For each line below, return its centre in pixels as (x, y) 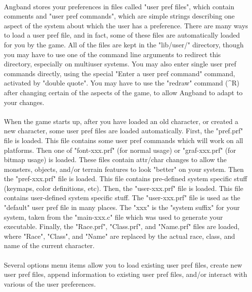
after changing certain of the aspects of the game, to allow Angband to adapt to (123, 92)
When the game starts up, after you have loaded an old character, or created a (121, 121)
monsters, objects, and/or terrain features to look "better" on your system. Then (124, 169)
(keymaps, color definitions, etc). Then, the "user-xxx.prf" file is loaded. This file (124, 188)
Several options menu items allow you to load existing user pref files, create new (123, 264)
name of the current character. (49, 245)
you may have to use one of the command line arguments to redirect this (112, 54)
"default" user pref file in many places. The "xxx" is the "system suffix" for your (122, 207)
